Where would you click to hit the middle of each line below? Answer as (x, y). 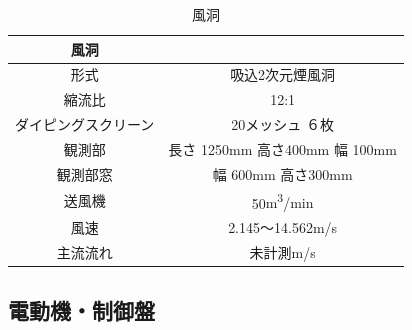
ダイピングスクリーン (85, 124)
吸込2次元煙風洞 (283, 74)
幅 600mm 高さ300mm (282, 173)
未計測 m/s (282, 252)
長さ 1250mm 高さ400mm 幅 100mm (282, 148)
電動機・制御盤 (81, 310)
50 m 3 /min (282, 201)
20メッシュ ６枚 (282, 124)
